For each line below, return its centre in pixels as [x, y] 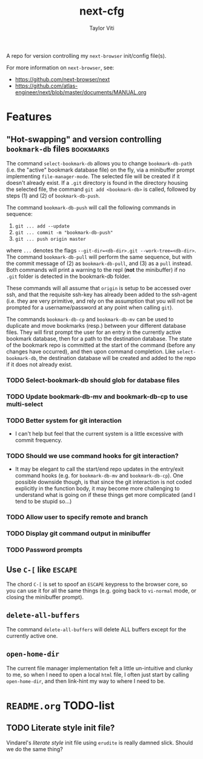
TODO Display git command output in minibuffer [78, 533]
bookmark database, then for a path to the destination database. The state [99, 338]
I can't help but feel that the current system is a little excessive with [99, 434]
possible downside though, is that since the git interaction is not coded [103, 482]
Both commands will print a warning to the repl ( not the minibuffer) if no [96, 269]
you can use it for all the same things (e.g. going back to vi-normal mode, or [101, 591]
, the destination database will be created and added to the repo [116, 358]
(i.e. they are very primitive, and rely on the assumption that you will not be [99, 301]
